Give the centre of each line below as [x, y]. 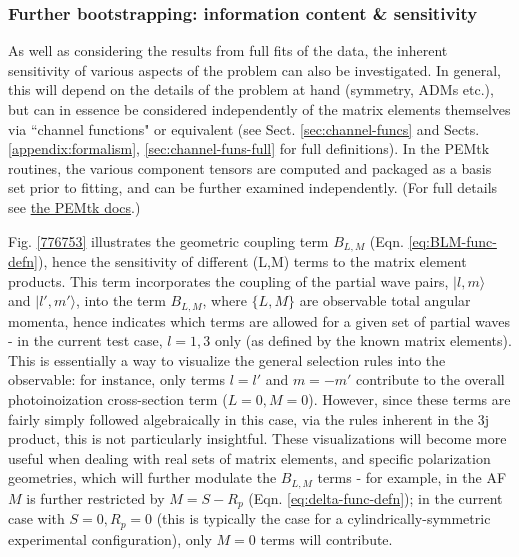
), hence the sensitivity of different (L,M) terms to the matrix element [252, 261]
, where [224, 300]
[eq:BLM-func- [452, 240]
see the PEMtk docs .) [74, 206]
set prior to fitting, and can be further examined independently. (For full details [253, 187]
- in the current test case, [85, 340]
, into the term [121, 300]
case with [36, 518]
